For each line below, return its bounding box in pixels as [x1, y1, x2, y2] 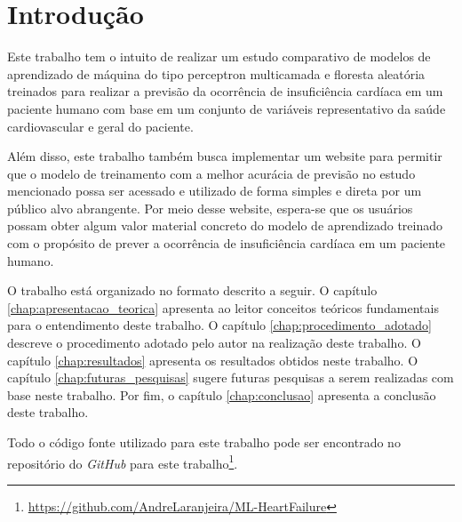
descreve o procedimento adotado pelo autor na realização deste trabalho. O [7, 333, 421, 352]
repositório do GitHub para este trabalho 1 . [7, 451, 238, 472]
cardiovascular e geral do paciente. [7, 116, 194, 135]
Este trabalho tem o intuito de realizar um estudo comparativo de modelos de [7, 47, 431, 66]
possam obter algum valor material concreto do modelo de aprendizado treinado [7, 216, 442, 235]
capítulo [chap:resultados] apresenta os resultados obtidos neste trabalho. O [7, 350, 418, 369]
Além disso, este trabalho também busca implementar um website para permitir [7, 147, 442, 165]
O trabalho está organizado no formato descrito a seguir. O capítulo [7, 281, 378, 300]
